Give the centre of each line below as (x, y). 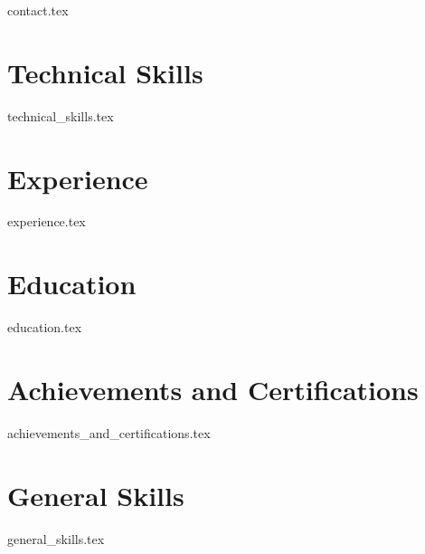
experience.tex (47, 221)
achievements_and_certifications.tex (109, 432)
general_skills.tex (56, 538)
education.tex (45, 327)
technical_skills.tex (61, 115)
